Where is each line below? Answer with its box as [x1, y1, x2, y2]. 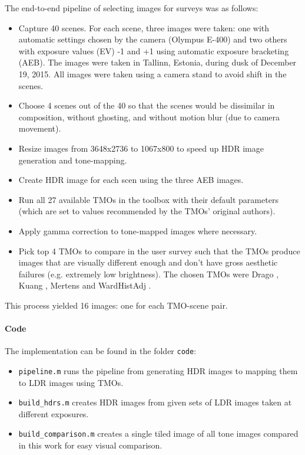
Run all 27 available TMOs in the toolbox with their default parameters [18, 193, 279, 205]
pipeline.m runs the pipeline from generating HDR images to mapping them [18, 364, 298, 377]
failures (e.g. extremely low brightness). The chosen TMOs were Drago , [18, 267, 279, 280]
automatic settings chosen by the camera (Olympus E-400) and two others [18, 33, 287, 45]
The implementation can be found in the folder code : [5, 345, 197, 357]
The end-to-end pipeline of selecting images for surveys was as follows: [5, 2, 258, 14]
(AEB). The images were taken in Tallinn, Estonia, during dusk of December [18, 56, 297, 68]
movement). [18, 122, 61, 135]
